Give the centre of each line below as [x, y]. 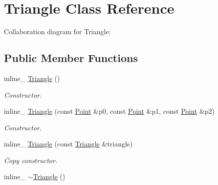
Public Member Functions [71, 58]
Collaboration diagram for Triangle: [57, 31]
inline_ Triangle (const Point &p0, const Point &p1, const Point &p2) [109, 111]
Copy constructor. [31, 160]
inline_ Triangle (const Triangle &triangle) [68, 144]
